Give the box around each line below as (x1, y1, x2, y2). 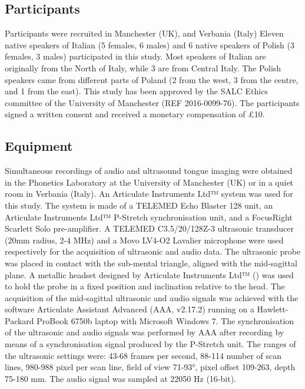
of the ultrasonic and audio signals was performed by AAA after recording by (5, 326, 284, 338)
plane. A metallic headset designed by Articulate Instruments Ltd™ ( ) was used (5, 268, 294, 281)
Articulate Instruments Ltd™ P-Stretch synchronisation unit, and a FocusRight (5, 210, 293, 223)
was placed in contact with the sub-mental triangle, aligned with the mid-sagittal (5, 256, 297, 269)
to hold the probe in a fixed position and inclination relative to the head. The (5, 280, 285, 292)
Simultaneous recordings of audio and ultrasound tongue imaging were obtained (5, 164, 293, 177)
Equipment (5, 137, 73, 155)
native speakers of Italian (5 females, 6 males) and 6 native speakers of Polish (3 (5, 38, 294, 51)
